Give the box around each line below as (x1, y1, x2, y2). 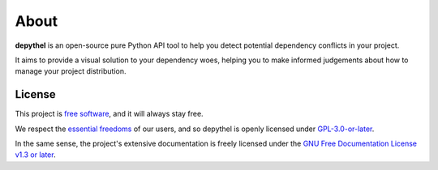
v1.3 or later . (15, 150, 56, 159)
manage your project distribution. (15, 66, 127, 76)
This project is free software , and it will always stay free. (15, 109, 204, 119)
